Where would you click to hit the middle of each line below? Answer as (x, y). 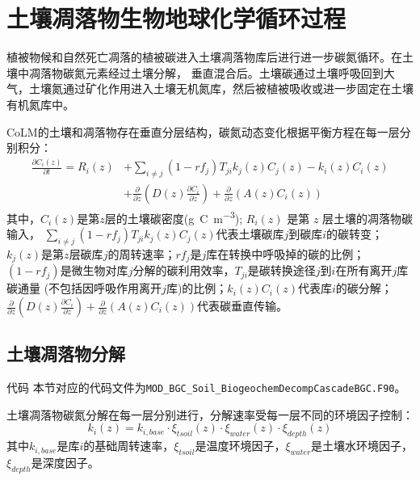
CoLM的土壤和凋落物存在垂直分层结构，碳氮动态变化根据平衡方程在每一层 (203, 131)
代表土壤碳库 (250, 234)
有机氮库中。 (40, 104)
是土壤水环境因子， (362, 446)
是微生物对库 (94, 270)
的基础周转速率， (129, 446)
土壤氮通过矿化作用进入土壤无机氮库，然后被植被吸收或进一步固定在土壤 (221, 88)
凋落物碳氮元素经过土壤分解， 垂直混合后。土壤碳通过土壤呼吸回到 (206, 72)
